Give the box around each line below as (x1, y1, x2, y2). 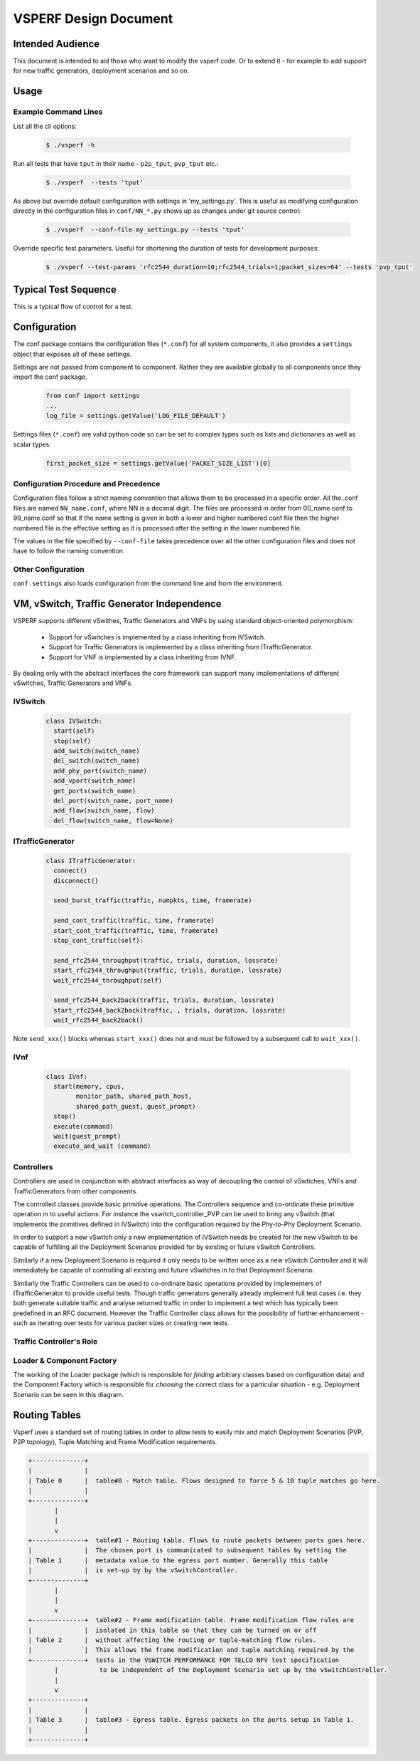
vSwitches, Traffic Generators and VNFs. (13, 679, 133, 687)
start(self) (53, 727, 95, 735)
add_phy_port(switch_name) (53, 766, 148, 775)
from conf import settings (45, 392, 140, 400)
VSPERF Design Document (13, 11, 173, 26)
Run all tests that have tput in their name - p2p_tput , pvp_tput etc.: (13, 159, 219, 167)
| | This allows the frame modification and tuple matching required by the (28, 1646, 355, 1654)
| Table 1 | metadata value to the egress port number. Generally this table (28, 1556, 328, 1564)
